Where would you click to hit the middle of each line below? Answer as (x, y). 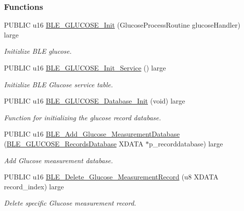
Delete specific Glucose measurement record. (70, 203)
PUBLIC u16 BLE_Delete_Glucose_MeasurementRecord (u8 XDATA (111, 177)
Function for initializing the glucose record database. (83, 117)
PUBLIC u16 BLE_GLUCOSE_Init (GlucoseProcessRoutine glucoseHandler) (122, 25)
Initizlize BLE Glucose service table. (58, 84)
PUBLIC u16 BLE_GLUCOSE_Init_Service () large (85, 68)
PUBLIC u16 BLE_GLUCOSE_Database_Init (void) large (95, 101)
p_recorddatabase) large (186, 143)
